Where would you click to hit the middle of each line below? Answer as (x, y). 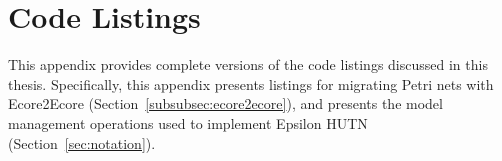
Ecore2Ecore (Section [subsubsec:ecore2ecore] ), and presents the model (225, 103)
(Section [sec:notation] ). (82, 142)
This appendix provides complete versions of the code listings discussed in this (248, 64)
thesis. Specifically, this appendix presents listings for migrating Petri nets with (251, 83)
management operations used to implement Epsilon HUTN (188, 122)
